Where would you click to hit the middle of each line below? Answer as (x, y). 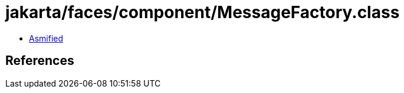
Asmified (46, 38)
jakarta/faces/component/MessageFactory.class (203, 12)
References (40, 61)
